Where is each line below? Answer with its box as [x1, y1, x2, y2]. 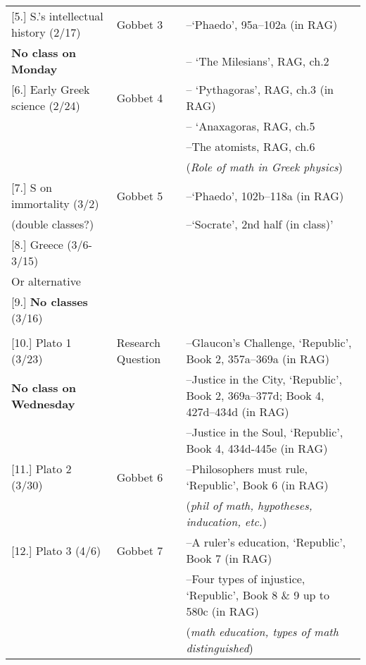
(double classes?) [11, 216, 94, 232]
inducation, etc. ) [186, 513, 267, 530]
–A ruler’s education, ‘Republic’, [186, 534, 346, 550]
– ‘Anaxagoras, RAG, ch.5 [186, 118, 315, 134]
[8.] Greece [11, 236, 63, 252]
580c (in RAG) [186, 603, 259, 619]
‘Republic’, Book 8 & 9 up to [186, 587, 329, 603]
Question [116, 350, 161, 367]
